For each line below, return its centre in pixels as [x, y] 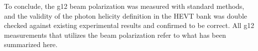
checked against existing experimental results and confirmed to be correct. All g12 [129, 25]
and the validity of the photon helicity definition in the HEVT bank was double [126, 15]
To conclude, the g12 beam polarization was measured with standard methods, [124, 6]
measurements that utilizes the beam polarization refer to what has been [115, 35]
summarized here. [31, 44]
